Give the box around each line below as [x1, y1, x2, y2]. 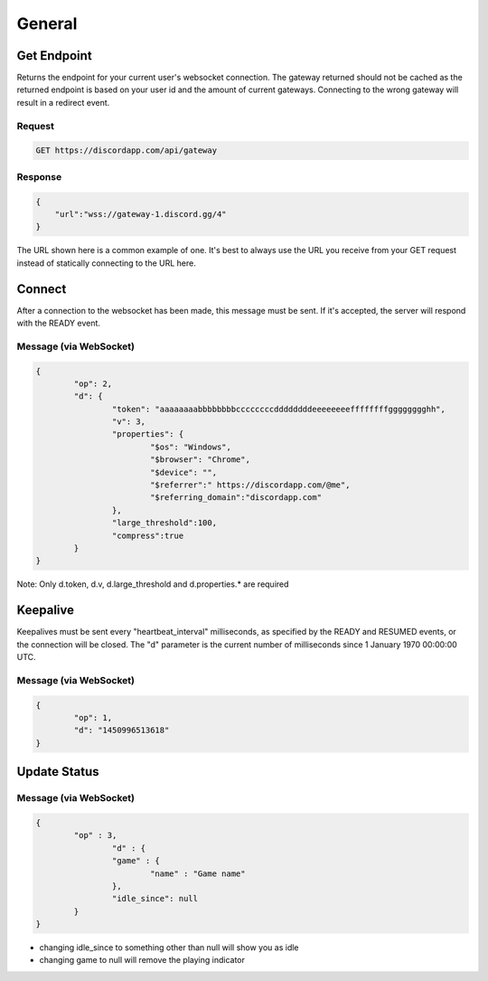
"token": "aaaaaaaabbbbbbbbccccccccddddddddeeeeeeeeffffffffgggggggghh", [111, 403, 446, 414]
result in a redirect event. [16, 97, 110, 108]
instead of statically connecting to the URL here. [16, 258, 196, 269]
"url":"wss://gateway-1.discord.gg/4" [54, 209, 227, 219]
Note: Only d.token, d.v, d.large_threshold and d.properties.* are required [16, 579, 289, 590]
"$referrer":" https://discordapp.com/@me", [149, 480, 351, 490]
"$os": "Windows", [149, 441, 232, 452]
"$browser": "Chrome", [149, 455, 250, 465]
